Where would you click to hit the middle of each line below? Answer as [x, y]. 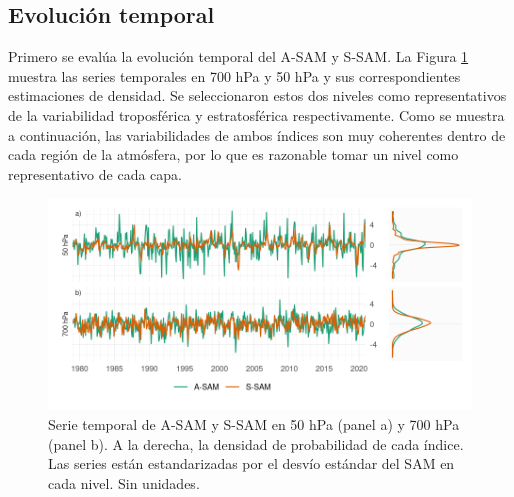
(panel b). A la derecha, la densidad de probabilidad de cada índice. [256, 443]
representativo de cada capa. [95, 173]
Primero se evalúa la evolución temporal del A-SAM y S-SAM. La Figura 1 [238, 56]
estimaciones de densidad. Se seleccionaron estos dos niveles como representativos [257, 95]
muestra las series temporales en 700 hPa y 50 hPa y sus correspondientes [234, 75]
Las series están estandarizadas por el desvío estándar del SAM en [251, 463]
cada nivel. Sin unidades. [124, 482]
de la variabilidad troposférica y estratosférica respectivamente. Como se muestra [256, 114]
